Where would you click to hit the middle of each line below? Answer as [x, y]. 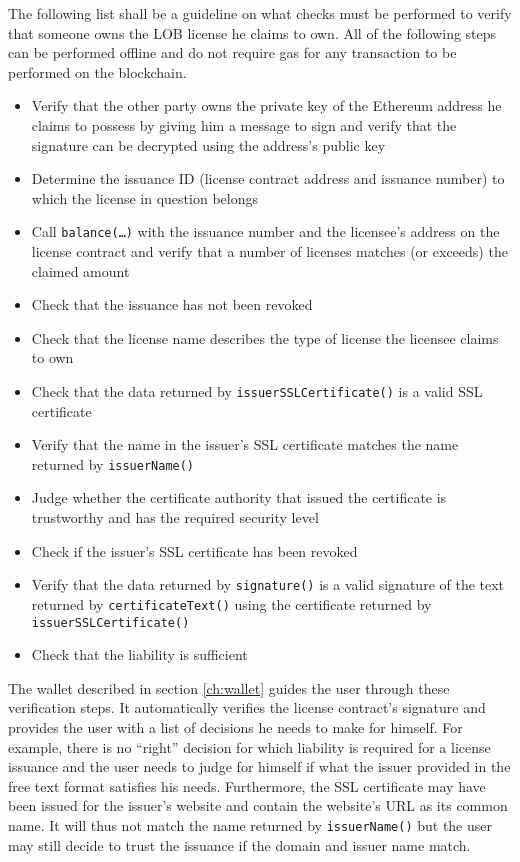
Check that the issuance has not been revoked [172, 304]
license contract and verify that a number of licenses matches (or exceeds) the [269, 251]
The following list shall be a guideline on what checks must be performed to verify [260, 13]
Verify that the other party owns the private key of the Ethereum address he [266, 105]
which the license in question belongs [144, 197]
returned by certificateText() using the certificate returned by [231, 603]
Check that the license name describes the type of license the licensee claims [265, 337]
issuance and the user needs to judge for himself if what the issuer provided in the [259, 766]
